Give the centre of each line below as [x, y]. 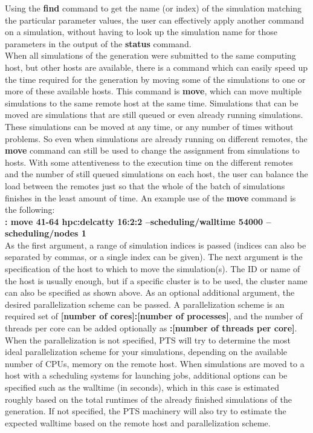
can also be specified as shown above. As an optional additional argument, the [150, 292]
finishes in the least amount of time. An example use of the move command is [150, 197]
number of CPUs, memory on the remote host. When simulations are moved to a [155, 363]
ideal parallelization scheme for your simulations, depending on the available [146, 352]
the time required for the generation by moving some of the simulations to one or [155, 79]
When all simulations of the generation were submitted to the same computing [150, 55]
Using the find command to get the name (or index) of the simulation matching [153, 8]
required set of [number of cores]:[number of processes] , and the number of [154, 316]
